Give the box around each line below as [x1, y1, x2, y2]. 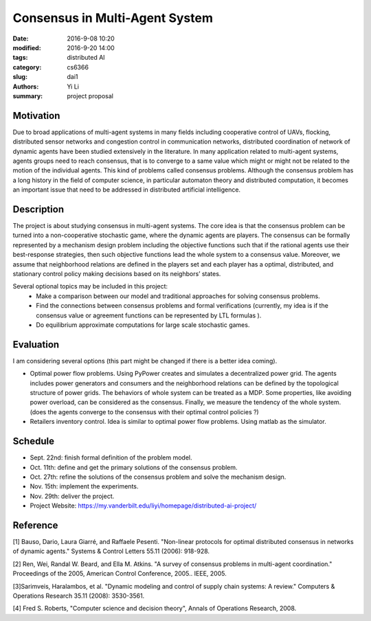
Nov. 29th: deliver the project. [30, 492, 115, 500]
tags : [12, 54, 28, 62]
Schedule [12, 436, 55, 447]
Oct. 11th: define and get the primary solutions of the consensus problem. [30, 463, 238, 471]
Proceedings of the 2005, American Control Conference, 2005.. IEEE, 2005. [12, 569, 227, 578]
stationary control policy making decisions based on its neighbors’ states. [12, 270, 221, 278]
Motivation [12, 110, 60, 122]
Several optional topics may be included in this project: [12, 282, 168, 291]
